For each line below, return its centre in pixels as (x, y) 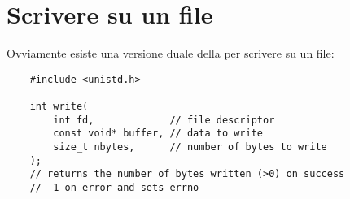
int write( (59, 107)
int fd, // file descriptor (164, 120)
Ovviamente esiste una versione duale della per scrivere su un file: (171, 53)
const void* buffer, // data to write (158, 134)
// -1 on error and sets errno (114, 187)
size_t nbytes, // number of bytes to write (190, 147)
